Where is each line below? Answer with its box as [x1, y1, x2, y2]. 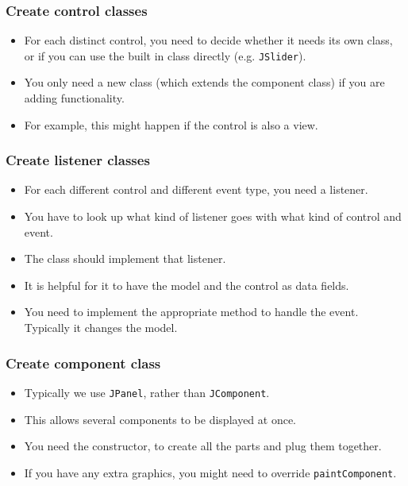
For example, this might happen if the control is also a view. [24, 116, 318, 133]
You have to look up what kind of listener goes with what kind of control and [24, 208, 402, 225]
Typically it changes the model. [24, 319, 178, 336]
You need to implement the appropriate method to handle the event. [24, 303, 359, 320]
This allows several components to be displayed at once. [24, 411, 297, 427]
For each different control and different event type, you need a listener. [24, 181, 368, 198]
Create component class [6, 353, 161, 372]
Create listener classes [6, 150, 150, 170]
